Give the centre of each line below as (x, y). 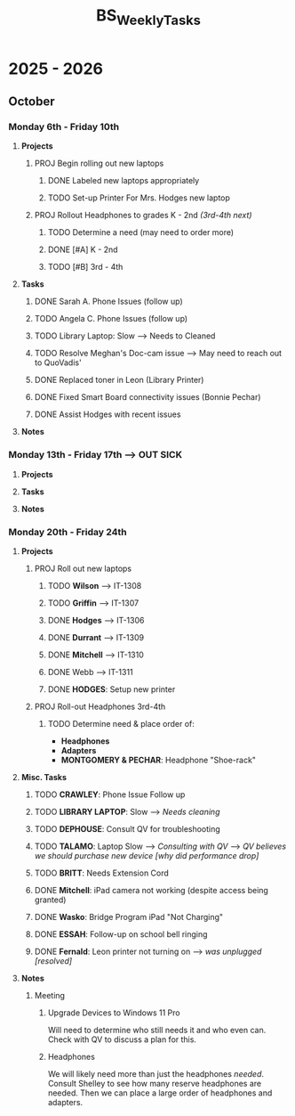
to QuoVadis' (58, 362)
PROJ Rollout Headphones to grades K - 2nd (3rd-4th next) (143, 216)
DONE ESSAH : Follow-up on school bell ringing (121, 934)
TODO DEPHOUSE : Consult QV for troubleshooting (128, 829)
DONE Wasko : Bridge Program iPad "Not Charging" (129, 917)
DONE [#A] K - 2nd (83, 249)
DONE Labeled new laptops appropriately (124, 181)
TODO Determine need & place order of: (121, 724)
